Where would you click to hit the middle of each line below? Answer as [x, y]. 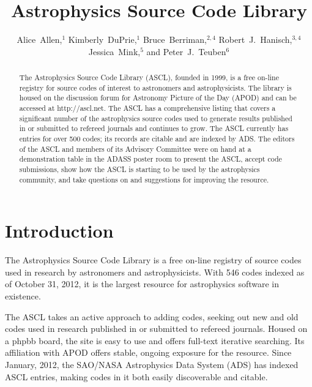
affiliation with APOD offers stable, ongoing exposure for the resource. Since [148, 352]
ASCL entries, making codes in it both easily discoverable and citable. [136, 376]
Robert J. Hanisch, [255, 39]
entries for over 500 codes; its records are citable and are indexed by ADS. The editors [157, 139]
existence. [23, 296]
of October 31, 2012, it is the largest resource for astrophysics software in [142, 284]
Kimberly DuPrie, [102, 39]
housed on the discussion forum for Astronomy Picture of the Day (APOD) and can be [158, 98]
